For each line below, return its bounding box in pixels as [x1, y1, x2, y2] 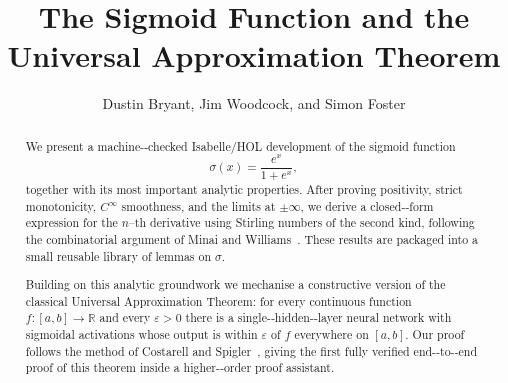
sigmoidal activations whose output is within [25, 326, 258, 343]
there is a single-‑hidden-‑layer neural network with [185, 309, 452, 326]
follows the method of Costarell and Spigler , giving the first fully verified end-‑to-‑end [25, 342, 478, 359]
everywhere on [294, 326, 369, 343]
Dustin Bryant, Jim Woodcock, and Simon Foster [102, 93, 406, 114]
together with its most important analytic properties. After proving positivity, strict [25, 180, 463, 197]
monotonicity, [25, 197, 97, 214]
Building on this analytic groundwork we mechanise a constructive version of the [25, 276, 446, 293]
